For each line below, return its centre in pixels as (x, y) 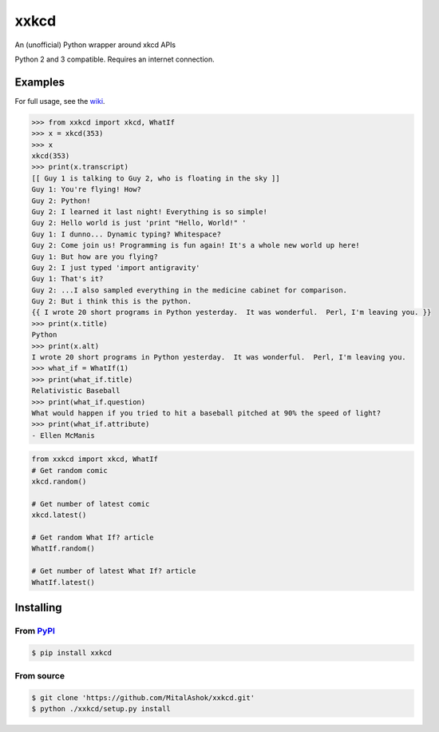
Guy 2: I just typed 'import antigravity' (116, 267)
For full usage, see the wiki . (60, 101)
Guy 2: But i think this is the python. (111, 301)
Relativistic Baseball (76, 391)
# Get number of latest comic (91, 504)
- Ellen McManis (63, 435)
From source (40, 676)
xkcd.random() (59, 482)
